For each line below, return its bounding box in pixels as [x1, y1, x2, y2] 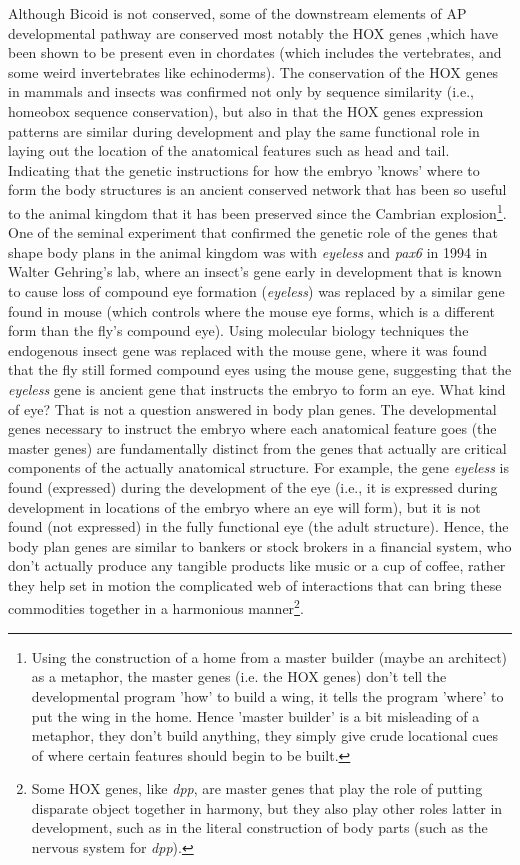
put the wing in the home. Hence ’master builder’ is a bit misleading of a [31, 705, 480, 726]
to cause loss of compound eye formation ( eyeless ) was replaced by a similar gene [8, 280, 505, 301]
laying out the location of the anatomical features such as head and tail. [8, 140, 450, 161]
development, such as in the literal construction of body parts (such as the [31, 817, 488, 838]
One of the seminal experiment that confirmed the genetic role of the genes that [8, 222, 498, 243]
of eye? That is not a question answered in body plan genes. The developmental [8, 398, 497, 419]
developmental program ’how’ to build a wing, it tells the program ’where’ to [31, 685, 504, 706]
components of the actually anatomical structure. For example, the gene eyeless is [8, 457, 509, 478]
